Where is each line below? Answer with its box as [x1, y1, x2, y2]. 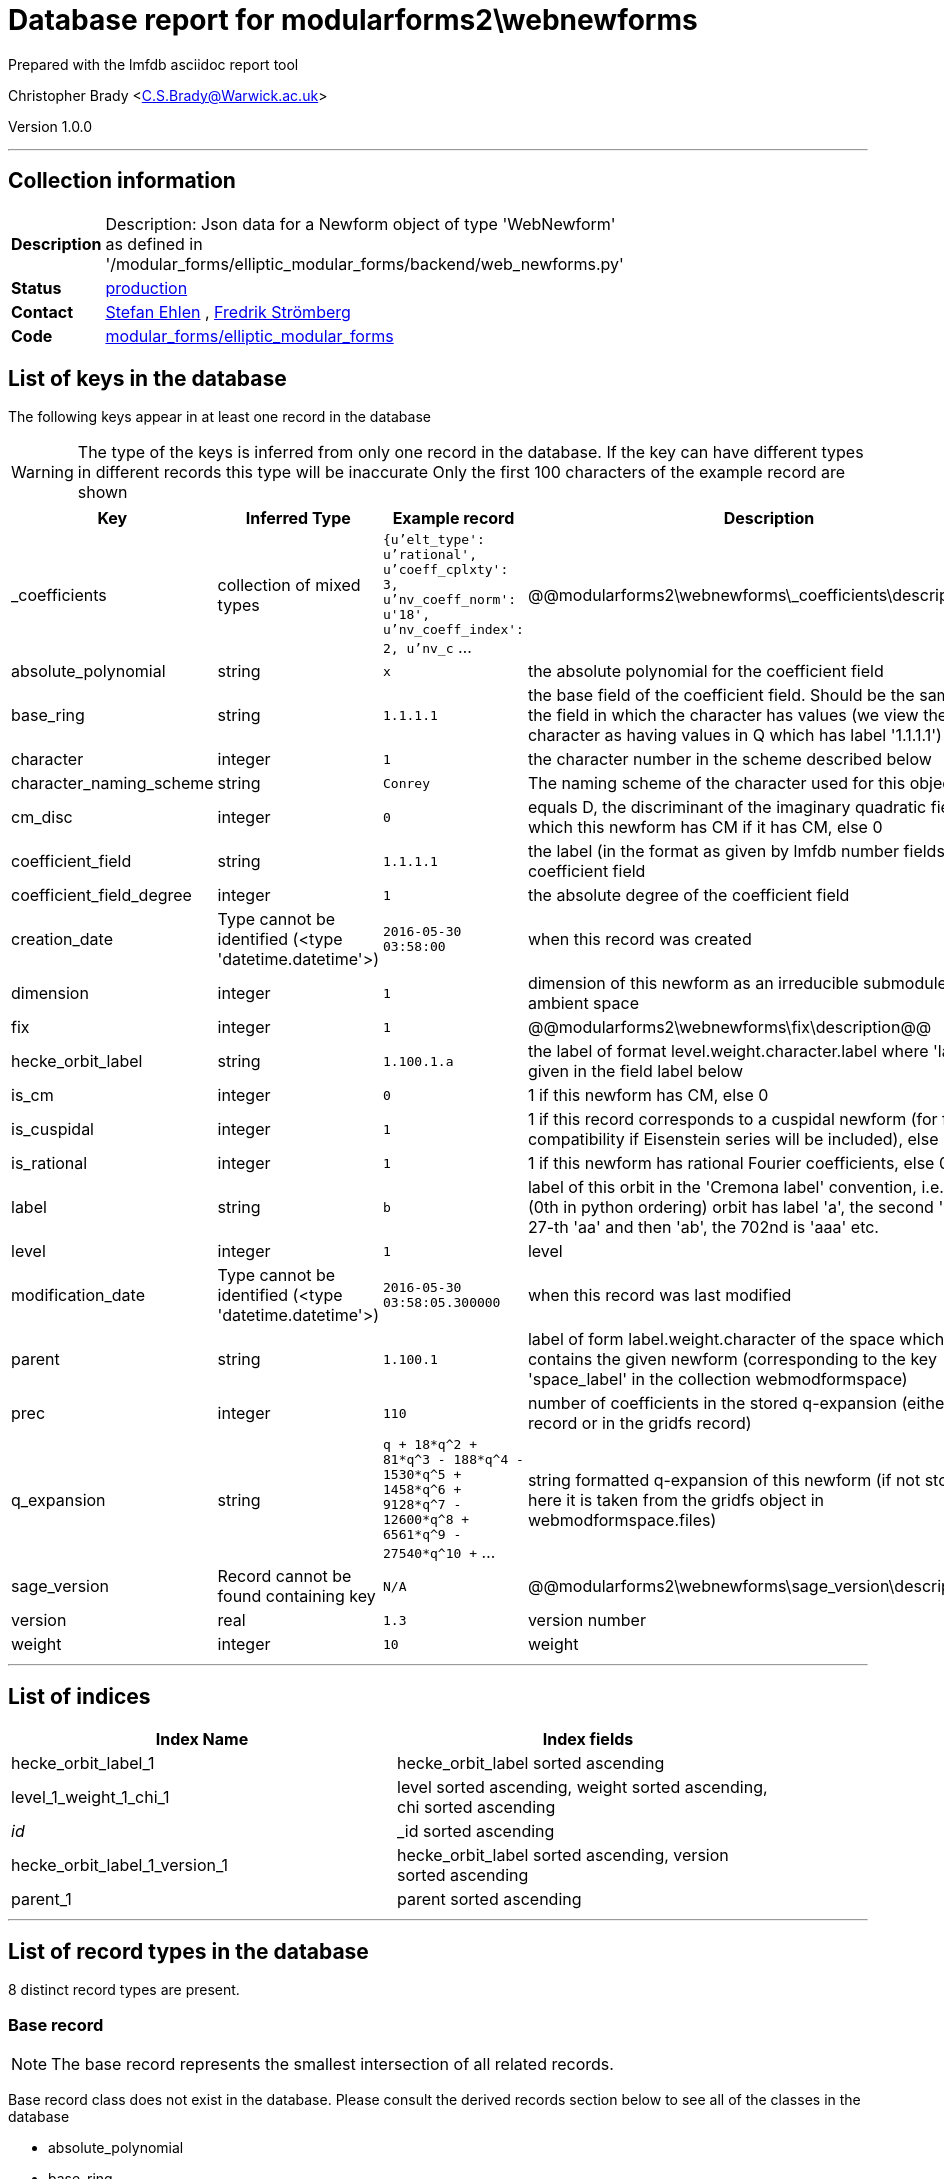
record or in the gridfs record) [527, 1413, 752, 1434]
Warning [11, 462, 74, 483]
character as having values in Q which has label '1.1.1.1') [527, 725, 942, 746]
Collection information [8, 168, 236, 194]
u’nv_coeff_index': [383, 622, 524, 638]
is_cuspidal [11, 1119, 94, 1140]
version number [527, 1610, 646, 1631]
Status [11, 277, 62, 298]
